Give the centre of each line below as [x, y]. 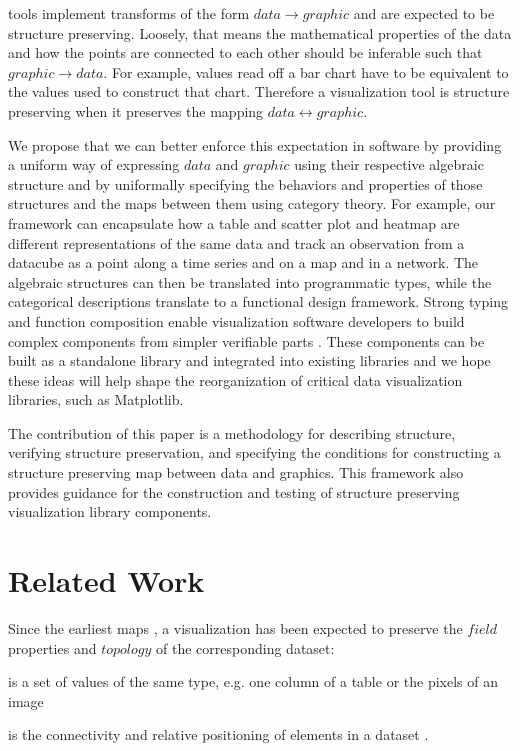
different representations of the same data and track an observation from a [236, 242]
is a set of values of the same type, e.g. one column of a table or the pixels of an [253, 681]
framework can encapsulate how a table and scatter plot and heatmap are [234, 222]
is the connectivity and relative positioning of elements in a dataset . [218, 734]
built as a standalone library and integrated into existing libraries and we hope [249, 360]
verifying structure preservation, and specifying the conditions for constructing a [254, 452]
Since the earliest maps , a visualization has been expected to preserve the [235, 627]
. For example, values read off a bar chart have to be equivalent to [306, 71]
